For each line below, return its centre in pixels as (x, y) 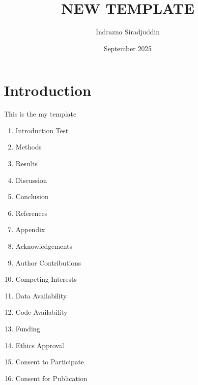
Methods (28, 147)
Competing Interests (46, 279)
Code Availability (42, 312)
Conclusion (32, 196)
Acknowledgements (44, 246)
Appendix (30, 229)
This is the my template (40, 114)
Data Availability (41, 295)
